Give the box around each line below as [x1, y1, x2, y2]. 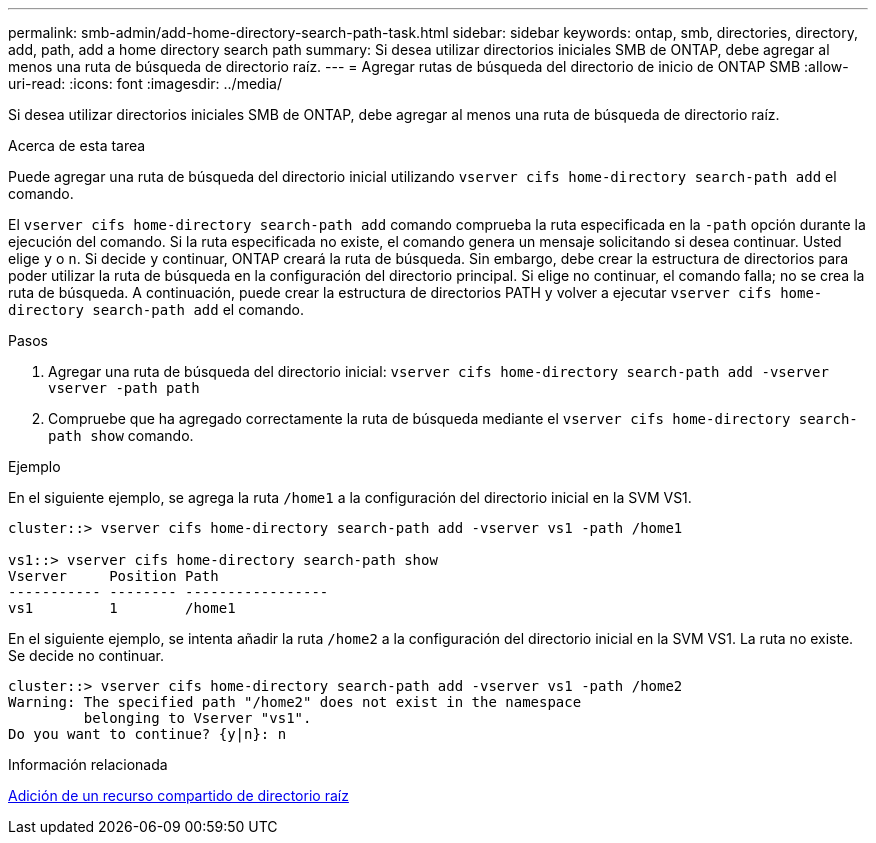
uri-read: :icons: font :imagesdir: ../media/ [8, 75, 282, 92]
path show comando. [48, 427, 194, 444]
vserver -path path [48, 380, 200, 396]
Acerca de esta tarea [8, 137, 146, 154]
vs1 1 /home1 [8, 600, 236, 616]
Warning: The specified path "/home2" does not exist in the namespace [8, 694, 582, 710]
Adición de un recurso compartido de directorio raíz [8, 787, 349, 804]
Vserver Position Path [8, 568, 219, 584]
